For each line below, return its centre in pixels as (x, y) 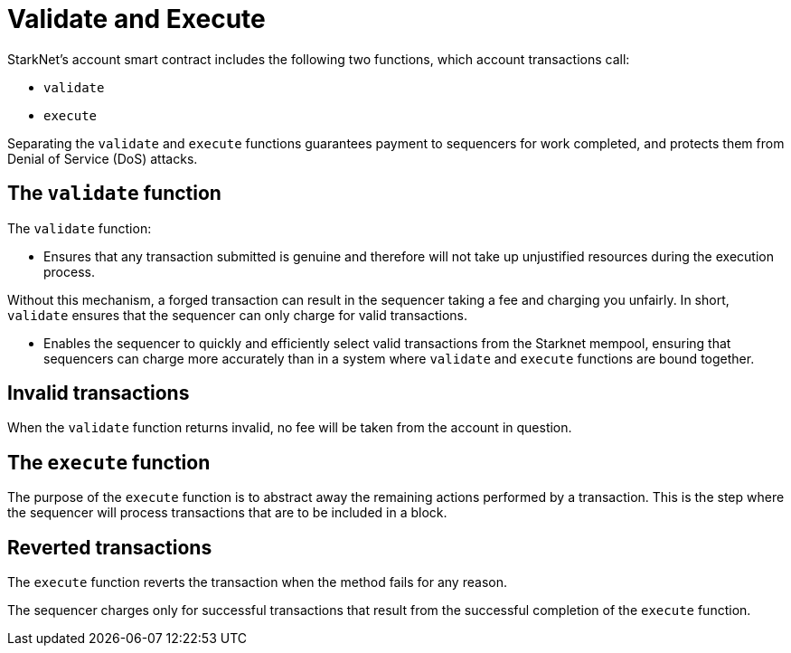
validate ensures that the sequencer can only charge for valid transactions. (238, 315)
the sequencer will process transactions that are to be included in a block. (227, 513)
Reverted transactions (110, 547)
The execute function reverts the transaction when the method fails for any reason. (257, 582)
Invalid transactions (99, 393)
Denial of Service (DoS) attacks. (103, 158)
